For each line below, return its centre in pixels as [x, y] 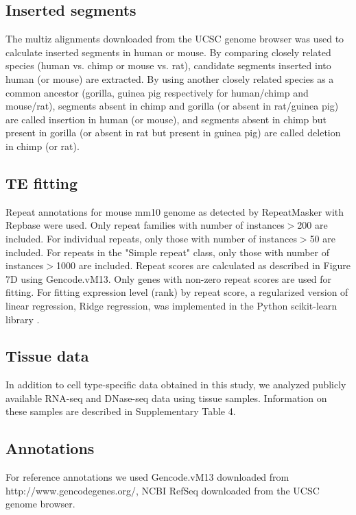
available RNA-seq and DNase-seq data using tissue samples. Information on [166, 398]
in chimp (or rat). [43, 146]
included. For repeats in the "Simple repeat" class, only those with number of [167, 252]
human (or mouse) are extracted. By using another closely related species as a [170, 78]
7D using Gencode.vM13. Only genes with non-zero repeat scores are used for [168, 278]
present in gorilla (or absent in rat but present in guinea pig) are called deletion [173, 133]
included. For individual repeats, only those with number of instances [151, 238]
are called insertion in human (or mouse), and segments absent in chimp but [166, 119]
